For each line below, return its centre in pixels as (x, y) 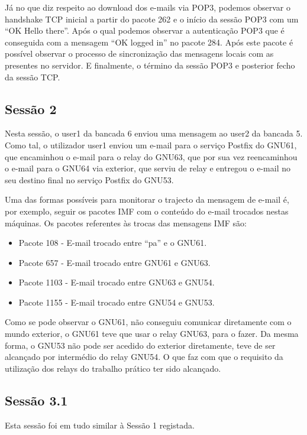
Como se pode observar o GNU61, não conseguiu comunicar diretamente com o (148, 322)
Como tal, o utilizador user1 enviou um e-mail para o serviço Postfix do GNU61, (151, 145)
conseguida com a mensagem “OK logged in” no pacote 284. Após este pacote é (149, 42)
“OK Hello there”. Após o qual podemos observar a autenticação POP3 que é (145, 30)
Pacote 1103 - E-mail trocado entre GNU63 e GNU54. (117, 282)
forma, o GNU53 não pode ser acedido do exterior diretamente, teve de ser (140, 345)
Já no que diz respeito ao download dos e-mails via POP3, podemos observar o (148, 7)
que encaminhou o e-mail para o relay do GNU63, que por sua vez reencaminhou (151, 156)
